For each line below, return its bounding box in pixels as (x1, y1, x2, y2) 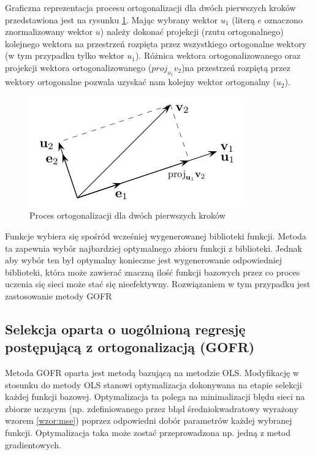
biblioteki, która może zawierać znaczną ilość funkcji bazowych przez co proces (5, 265, 300, 278)
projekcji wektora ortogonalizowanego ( (5, 61, 152, 73)
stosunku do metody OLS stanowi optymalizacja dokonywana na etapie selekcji (5, 378, 302, 391)
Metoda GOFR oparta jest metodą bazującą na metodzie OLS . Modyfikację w (5, 366, 299, 379)
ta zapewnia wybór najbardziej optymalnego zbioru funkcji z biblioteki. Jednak (5, 241, 302, 254)
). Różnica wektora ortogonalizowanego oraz (135, 49, 301, 62)
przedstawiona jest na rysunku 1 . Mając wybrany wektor (5, 13, 218, 26)
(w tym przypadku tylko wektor (5, 49, 124, 62)
